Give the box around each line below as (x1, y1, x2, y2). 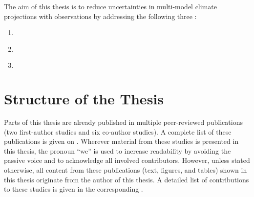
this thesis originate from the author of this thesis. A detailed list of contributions (4, 174, 249, 184)
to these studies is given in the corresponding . (4, 184, 143, 194)
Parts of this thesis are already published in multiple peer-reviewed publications (4, 117, 243, 127)
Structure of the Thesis (4, 89, 164, 109)
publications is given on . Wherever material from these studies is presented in (4, 136, 239, 146)
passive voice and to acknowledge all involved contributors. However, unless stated (4, 155, 250, 165)
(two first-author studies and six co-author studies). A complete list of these (4, 126, 232, 137)
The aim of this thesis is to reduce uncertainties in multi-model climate (4, 1, 217, 11)
